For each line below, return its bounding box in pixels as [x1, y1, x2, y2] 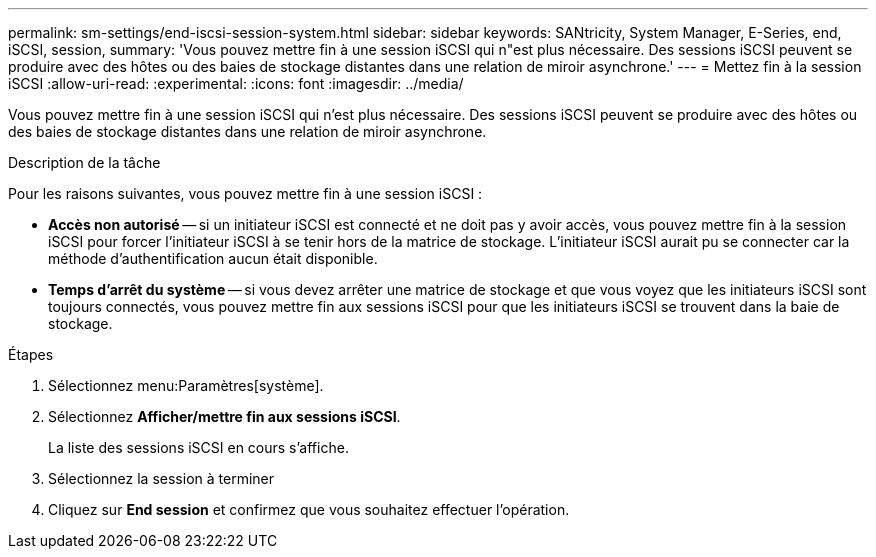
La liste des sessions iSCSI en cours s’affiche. [48, 439, 349, 456]
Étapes [8, 346, 54, 363]
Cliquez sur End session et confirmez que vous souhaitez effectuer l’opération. [48, 501, 570, 518]
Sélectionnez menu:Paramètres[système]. [48, 377, 324, 394]
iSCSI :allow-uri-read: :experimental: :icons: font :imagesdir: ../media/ [8, 75, 464, 92]
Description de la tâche [8, 154, 161, 171]
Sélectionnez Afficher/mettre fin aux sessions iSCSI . [48, 408, 401, 425]
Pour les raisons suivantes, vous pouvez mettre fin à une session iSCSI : [8, 185, 483, 202]
